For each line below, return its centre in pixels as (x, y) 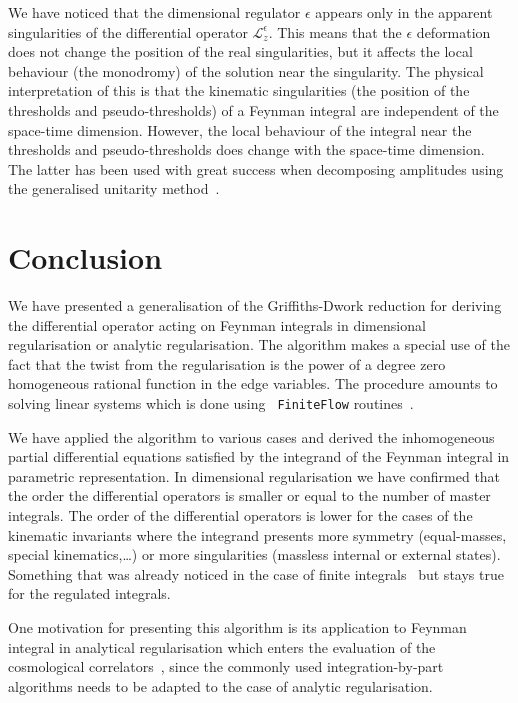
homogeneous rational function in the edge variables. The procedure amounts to (253, 383)
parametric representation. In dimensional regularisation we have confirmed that (254, 475)
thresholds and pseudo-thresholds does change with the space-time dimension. (246, 149)
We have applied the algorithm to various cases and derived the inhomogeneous (251, 436)
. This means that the (335, 31)
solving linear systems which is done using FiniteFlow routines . (211, 403)
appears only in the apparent (404, 12)
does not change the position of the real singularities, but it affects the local (240, 51)
